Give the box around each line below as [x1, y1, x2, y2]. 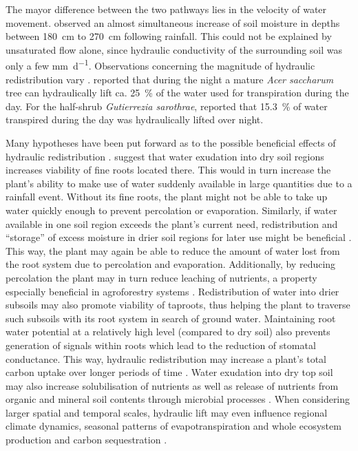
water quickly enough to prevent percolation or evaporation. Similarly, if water [6, 202, 337, 217]
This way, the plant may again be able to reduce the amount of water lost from [6, 243, 340, 258]
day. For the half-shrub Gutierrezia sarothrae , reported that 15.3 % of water [6, 98, 328, 113]
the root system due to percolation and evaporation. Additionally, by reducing [6, 257, 336, 271]
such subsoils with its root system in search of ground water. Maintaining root [6, 311, 336, 325]
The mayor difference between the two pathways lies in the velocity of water [6, 2, 327, 16]
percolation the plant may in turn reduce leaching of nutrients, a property [6, 270, 317, 284]
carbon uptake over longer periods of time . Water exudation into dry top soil [6, 365, 333, 379]
